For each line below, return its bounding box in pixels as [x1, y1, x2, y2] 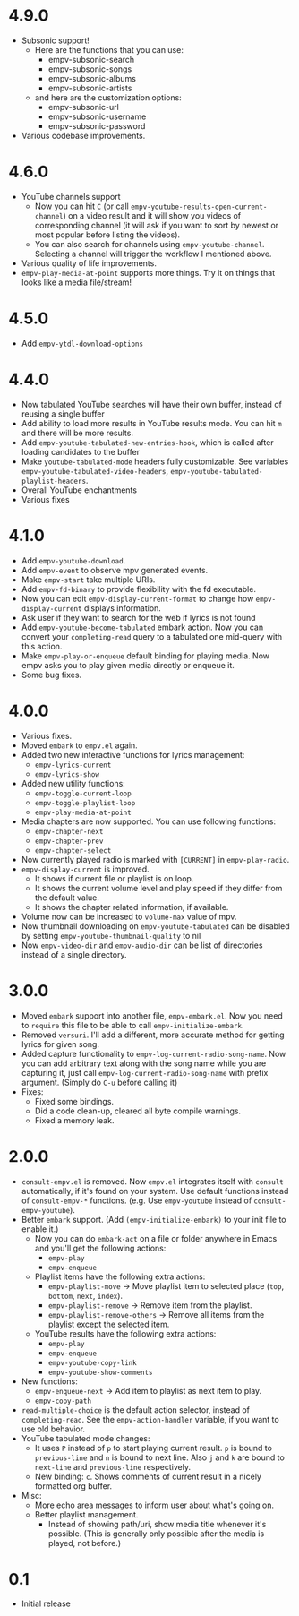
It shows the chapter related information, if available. [34, 901, 229, 912]
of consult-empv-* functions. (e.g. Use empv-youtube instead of [21, 1195, 252, 1206]
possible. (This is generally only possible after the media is [47, 1528, 265, 1539]
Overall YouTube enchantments [21, 485, 138, 495]
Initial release [21, 1598, 71, 1609]
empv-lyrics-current [34, 761, 112, 769]
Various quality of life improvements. [21, 257, 158, 269]
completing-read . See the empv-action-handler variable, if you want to [21, 1414, 279, 1424]
